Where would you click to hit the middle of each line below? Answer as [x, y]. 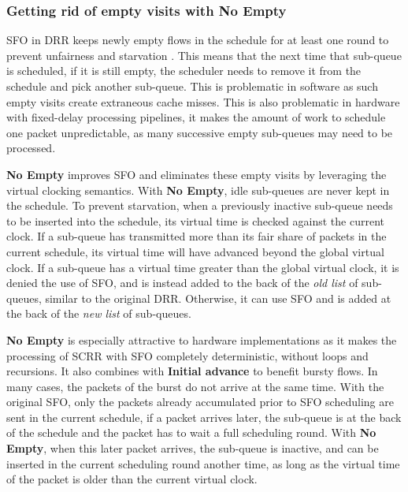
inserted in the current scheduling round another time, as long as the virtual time [203, 463]
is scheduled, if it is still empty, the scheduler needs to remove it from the [184, 71]
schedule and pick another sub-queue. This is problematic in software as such [192, 86]
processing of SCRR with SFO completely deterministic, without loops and [187, 355]
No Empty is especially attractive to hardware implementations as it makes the [202, 339]
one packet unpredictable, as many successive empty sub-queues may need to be [200, 132]
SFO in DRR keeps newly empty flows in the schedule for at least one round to [198, 40]
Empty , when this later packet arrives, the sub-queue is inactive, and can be [193, 448]
